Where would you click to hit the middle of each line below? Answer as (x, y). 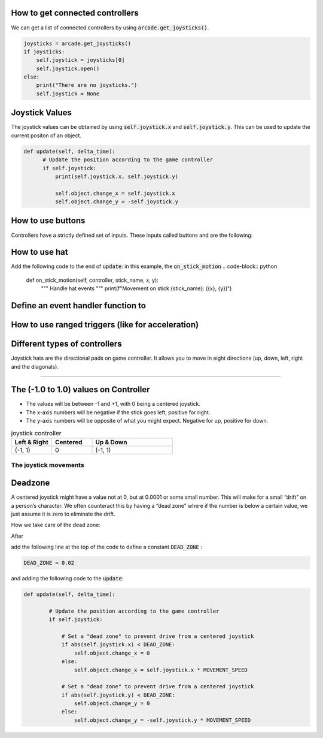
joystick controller (36, 433)
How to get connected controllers (75, 13)
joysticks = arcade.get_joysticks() (77, 43)
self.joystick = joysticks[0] (80, 60)
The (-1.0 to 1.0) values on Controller (80, 390)
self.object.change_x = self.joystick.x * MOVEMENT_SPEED (161, 670)
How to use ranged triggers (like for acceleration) (105, 325)
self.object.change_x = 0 (112, 653)
